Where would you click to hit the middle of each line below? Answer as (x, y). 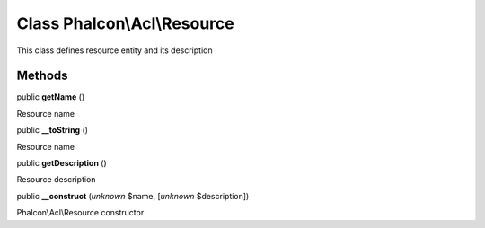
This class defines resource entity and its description (115, 50)
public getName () (51, 97)
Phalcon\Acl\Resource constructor (80, 213)
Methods (42, 76)
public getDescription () (62, 163)
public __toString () (53, 130)
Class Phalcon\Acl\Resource (125, 23)
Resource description (56, 180)
